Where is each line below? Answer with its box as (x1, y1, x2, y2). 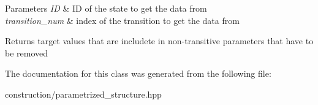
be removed (5, 46, 48, 59)
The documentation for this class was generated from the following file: (5, 67, 271, 80)
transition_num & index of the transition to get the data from (5, 14, 240, 26)
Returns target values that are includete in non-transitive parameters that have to (5, 34, 314, 47)
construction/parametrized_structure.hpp (5, 87, 162, 100)
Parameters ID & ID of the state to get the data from (5, 2, 207, 14)
